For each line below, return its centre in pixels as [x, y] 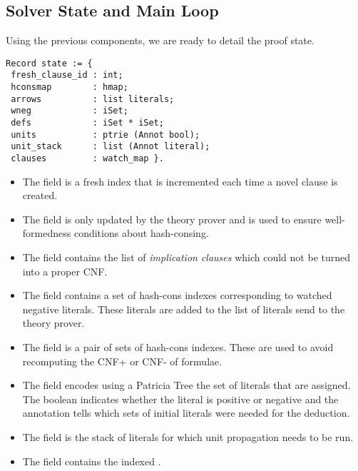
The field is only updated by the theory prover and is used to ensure [172, 219]
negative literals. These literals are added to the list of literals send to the [184, 309]
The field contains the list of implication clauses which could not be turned [186, 257]
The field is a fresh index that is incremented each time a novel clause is [180, 181]
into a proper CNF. [65, 271]
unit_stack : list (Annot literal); [111, 147]
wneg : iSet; [70, 111]
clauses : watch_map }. [87, 159]
